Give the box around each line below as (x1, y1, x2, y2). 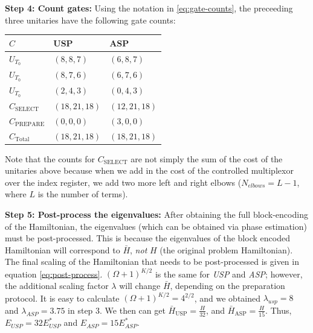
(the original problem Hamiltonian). (160, 243, 293, 256)
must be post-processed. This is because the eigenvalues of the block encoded (5, 232, 290, 244)
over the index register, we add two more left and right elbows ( (5, 176, 242, 188)
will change (119, 279, 161, 292)
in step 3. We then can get (68, 303, 166, 316)
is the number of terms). (37, 188, 128, 200)
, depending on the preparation (170, 279, 285, 292)
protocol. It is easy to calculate (5, 291, 120, 304)
